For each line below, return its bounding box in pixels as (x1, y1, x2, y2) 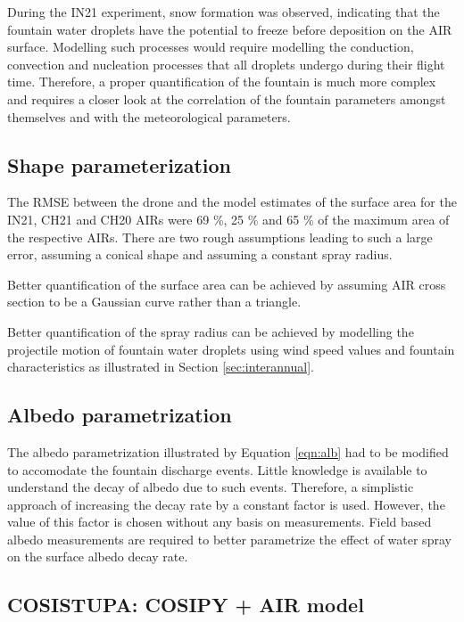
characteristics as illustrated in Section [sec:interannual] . (7, 357, 314, 376)
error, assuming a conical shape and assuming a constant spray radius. (7, 245, 393, 264)
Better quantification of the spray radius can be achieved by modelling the (7, 322, 414, 340)
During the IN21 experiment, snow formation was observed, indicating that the (7, 3, 440, 20)
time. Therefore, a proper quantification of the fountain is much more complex (7, 72, 436, 91)
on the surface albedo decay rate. (7, 547, 188, 566)
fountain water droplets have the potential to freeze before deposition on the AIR (7, 20, 452, 38)
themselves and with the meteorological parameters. (7, 107, 291, 126)
